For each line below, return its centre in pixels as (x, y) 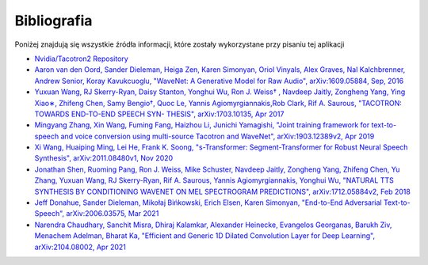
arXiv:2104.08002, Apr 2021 (80, 247)
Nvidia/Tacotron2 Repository (81, 59)
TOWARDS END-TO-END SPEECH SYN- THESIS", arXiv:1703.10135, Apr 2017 (159, 114)
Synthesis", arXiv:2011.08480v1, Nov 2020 (104, 158)
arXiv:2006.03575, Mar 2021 (113, 214)
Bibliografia (53, 21)
